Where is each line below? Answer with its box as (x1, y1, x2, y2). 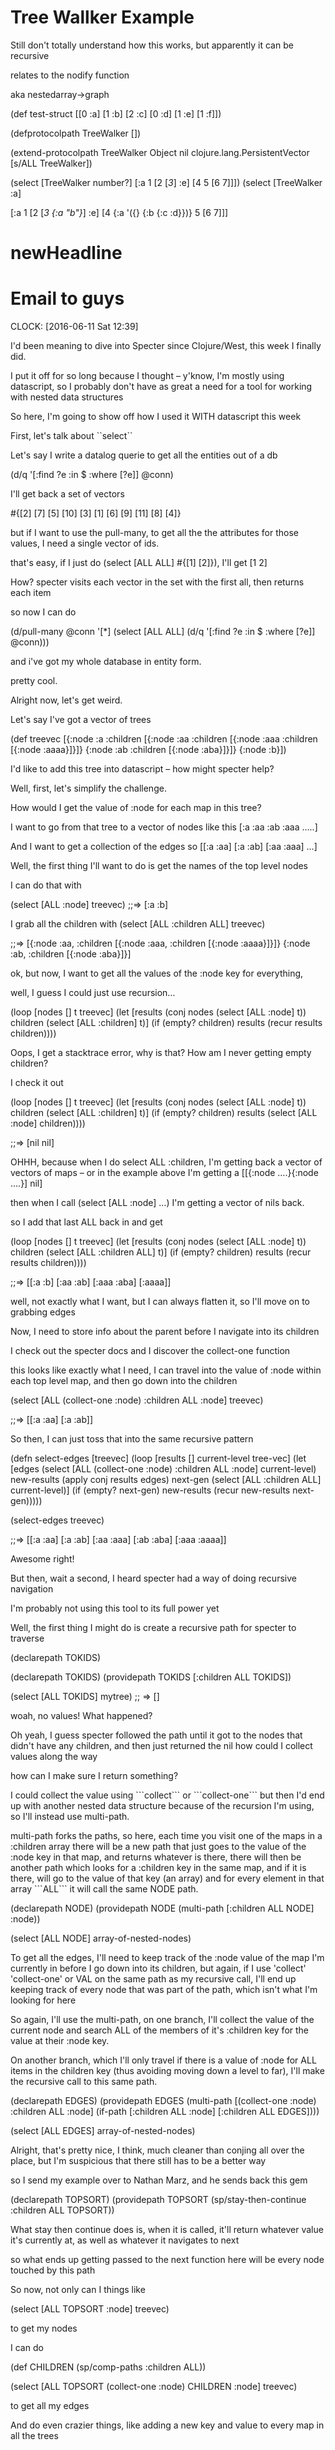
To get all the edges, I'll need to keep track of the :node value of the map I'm (10, 1952, 325, 1964)
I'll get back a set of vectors (10, 488, 125, 500)
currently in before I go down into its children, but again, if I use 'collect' (10, 1962, 307, 1975)
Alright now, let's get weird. (10, 694, 123, 706)
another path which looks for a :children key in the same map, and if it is (10, 1862, 307, 1874)
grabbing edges (10, 1306, 76, 1318)
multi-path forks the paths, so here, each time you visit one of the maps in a (10, 1830, 323, 1842)
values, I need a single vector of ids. (10, 537, 160, 550)
